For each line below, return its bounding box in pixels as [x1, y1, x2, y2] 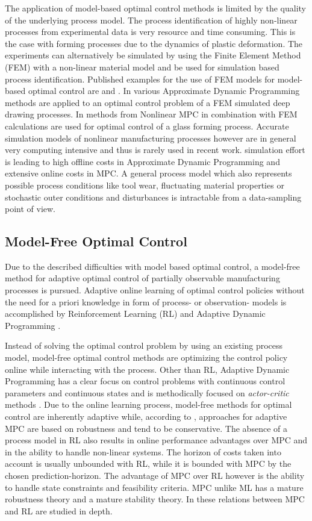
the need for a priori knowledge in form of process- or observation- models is [5, 295, 287, 308]
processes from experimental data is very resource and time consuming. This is [5, 25, 296, 38]
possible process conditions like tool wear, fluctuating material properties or [5, 178, 284, 191]
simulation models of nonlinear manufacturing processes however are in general [5, 131, 296, 144]
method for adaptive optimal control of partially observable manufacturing [5, 272, 280, 284]
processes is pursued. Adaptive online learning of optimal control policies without [5, 284, 305, 296]
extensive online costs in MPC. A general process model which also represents [5, 167, 292, 179]
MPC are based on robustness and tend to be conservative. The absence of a [5, 422, 287, 434]
